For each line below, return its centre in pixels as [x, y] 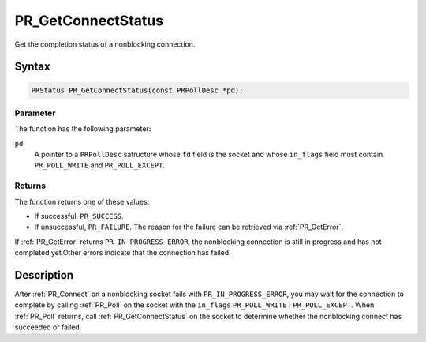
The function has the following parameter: [83, 129]
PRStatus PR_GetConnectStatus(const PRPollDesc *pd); [137, 90]
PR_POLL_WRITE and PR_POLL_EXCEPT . [100, 165]
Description [44, 275]
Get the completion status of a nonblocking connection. [105, 44]
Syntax [32, 67]
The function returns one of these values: [82, 201]
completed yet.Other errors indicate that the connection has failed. [123, 253]
